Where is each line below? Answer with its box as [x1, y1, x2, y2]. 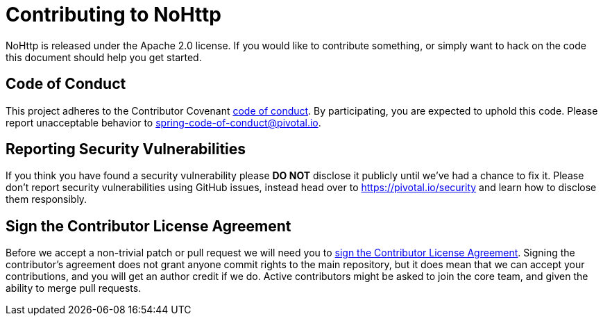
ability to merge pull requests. [6, 282, 142, 295]
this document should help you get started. [6, 51, 202, 63]
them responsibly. [6, 193, 87, 206]
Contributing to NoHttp [6, 3, 221, 26]
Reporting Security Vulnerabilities [6, 140, 246, 158]
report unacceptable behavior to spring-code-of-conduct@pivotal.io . [6, 116, 321, 129]
